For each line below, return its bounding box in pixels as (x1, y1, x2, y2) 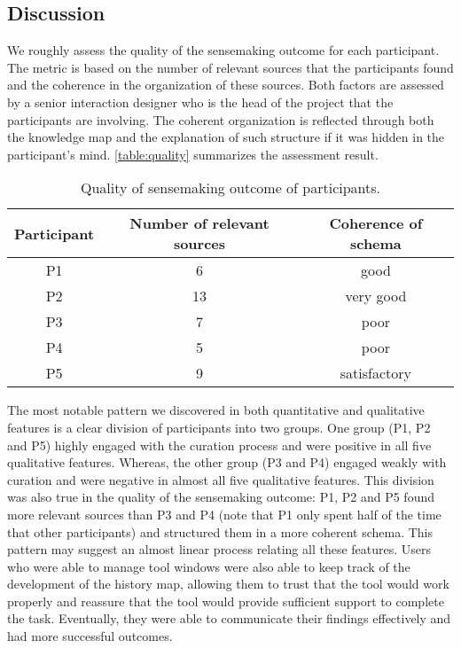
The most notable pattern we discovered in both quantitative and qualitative (7, 401, 425, 419)
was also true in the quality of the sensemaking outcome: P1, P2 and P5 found (7, 488, 434, 506)
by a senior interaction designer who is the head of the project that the (7, 92, 394, 111)
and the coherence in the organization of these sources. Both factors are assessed (7, 75, 444, 94)
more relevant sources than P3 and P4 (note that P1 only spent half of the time (7, 504, 441, 523)
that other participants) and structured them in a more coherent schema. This (7, 522, 434, 541)
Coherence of (329, 213, 423, 234)
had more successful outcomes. (7, 627, 173, 645)
